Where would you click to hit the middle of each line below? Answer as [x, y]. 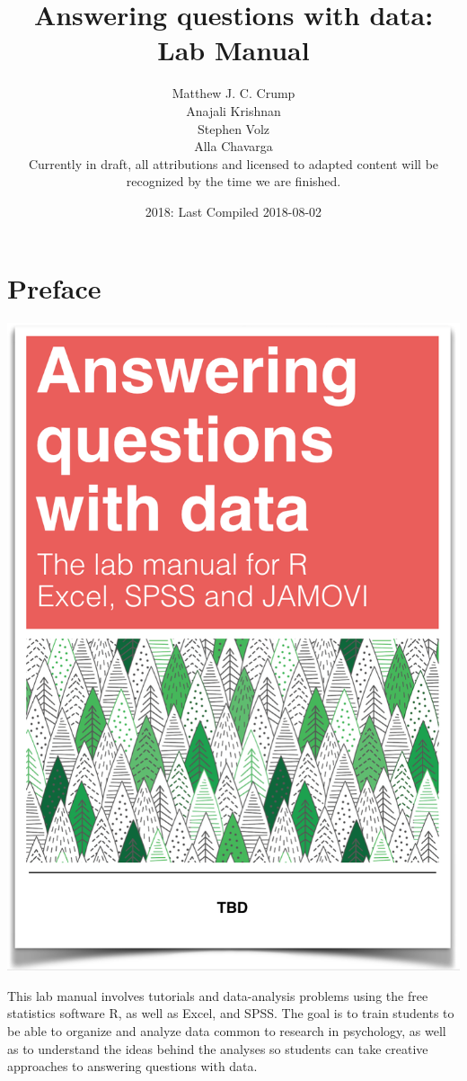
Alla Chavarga [233, 146]
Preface [54, 288]
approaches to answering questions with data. [132, 1066]
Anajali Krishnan [233, 110]
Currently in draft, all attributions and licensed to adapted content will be [233, 163]
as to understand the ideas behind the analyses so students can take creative [218, 1048]
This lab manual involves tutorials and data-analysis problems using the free [218, 995]
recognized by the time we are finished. [233, 181]
